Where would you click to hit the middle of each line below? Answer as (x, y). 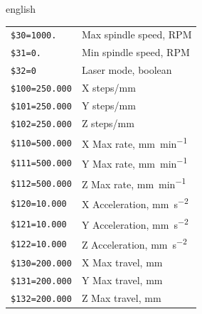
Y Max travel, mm (122, 280)
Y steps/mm (108, 105)
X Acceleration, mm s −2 (135, 203)
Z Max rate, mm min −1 (134, 183)
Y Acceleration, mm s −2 (135, 223)
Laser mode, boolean (127, 70)
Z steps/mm (108, 123)
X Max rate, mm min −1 (134, 142)
